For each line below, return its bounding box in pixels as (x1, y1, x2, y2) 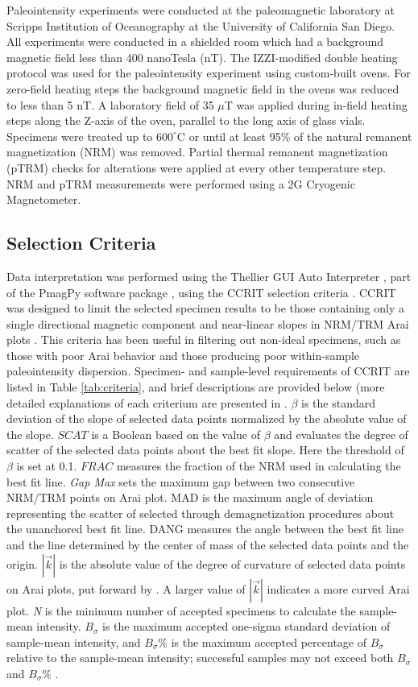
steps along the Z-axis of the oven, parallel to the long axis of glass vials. (6, 112, 366, 129)
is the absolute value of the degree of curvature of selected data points (59, 555, 406, 572)
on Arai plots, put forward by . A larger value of (6, 580, 246, 597)
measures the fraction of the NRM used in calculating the (116, 457, 401, 474)
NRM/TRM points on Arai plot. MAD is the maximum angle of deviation (6, 489, 374, 506)
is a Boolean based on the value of (91, 425, 260, 442)
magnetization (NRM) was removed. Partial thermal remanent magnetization (6, 143, 388, 160)
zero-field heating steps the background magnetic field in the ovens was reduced (6, 80, 399, 97)
